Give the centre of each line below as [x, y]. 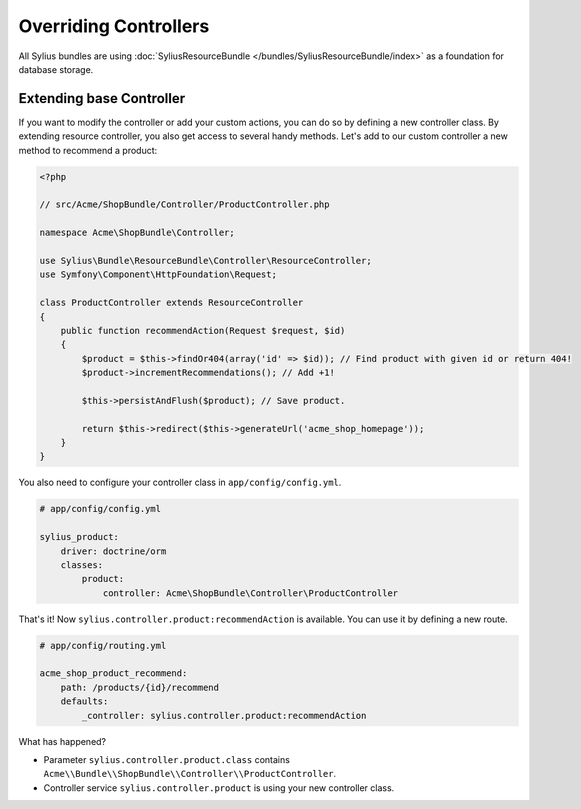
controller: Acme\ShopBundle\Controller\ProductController [250, 593]
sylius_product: [79, 537]
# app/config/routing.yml [103, 645]
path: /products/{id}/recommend [140, 687]
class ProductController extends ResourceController [171, 303]
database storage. [56, 69]
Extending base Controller [101, 98]
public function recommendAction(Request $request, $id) [203, 330]
